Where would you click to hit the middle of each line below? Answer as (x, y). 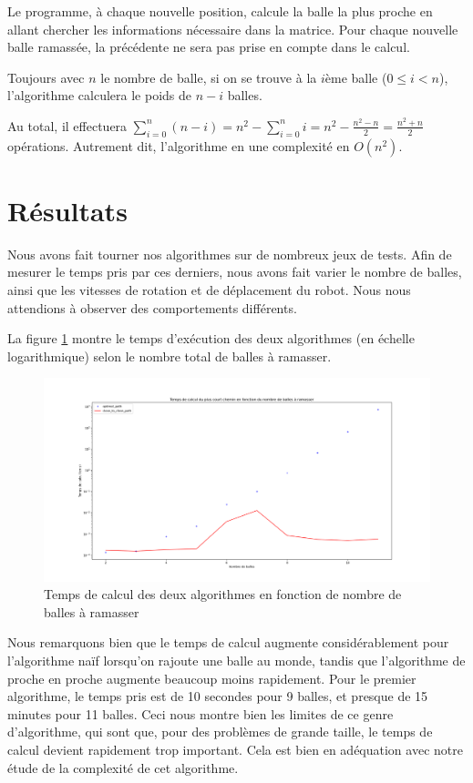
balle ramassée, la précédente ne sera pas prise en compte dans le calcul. (209, 47)
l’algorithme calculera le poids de (99, 95)
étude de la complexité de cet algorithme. (123, 767)
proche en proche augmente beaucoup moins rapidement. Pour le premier (212, 678)
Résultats (67, 210)
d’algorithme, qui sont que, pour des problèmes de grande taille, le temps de (220, 732)
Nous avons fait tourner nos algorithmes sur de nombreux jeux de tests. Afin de (230, 254)
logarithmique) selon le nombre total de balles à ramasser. (170, 356)
